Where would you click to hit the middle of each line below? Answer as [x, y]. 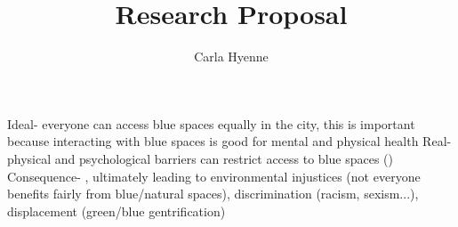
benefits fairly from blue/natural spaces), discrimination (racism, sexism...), [213, 194]
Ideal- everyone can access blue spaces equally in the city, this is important [211, 123]
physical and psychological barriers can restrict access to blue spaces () [200, 158]
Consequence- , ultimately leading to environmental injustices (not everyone [214, 176]
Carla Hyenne [231, 57]
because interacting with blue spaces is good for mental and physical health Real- [229, 141]
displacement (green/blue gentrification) [117, 211]
